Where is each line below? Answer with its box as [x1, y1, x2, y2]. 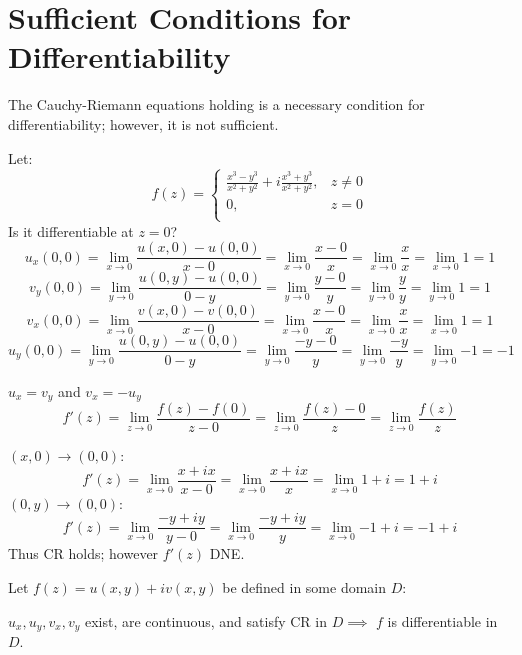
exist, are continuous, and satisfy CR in [84, 610, 328, 631]
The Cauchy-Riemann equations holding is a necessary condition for [8, 94, 425, 115]
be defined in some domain [222, 576, 387, 597]
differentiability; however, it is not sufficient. [8, 113, 279, 134]
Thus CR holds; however [8, 543, 159, 564]
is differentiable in [387, 610, 498, 631]
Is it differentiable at [8, 220, 134, 241]
